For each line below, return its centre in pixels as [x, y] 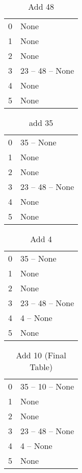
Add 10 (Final [41, 355]
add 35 [41, 123]
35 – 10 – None [47, 386]
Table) [41, 367]
